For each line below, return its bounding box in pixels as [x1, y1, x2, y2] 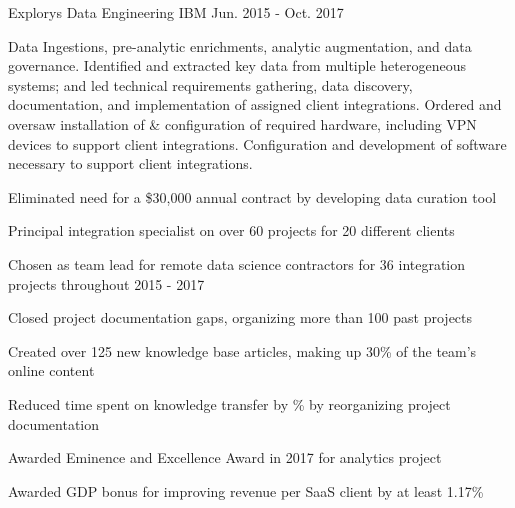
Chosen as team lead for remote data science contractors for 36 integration [8, 253, 466, 274]
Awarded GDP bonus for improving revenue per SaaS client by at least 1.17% [8, 480, 484, 501]
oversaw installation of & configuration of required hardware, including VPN [8, 113, 477, 134]
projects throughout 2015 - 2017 [8, 273, 205, 294]
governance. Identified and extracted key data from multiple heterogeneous [8, 55, 466, 76]
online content [8, 360, 95, 381]
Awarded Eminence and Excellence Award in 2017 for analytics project [8, 447, 442, 468]
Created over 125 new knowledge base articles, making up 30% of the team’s [8, 340, 477, 361]
